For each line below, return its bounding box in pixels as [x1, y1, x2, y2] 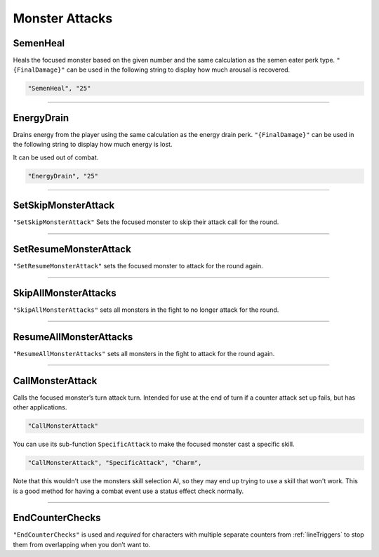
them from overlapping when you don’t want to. [13, 540, 151, 549]
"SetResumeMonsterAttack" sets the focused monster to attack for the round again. [13, 262, 263, 270]
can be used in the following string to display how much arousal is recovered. [66, 65, 291, 74]
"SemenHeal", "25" [27, 84, 91, 93]
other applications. [13, 403, 67, 412]
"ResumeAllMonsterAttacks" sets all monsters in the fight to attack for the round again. [13, 349, 275, 358]
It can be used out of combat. [13, 153, 99, 162]
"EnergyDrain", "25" [27, 172, 98, 180]
